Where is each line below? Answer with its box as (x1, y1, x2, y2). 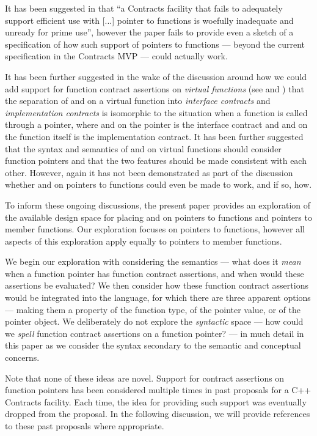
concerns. (5, 351, 40, 364)
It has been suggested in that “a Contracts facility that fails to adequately (5, 2, 283, 14)
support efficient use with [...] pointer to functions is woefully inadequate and (5, 13, 294, 26)
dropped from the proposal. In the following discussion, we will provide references (5, 407, 310, 420)
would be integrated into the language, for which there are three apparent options (5, 291, 311, 304)
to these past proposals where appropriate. (5, 419, 164, 432)
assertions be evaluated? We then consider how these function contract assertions (5, 279, 308, 292)
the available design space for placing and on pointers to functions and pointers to (5, 210, 312, 223)
